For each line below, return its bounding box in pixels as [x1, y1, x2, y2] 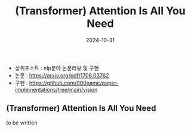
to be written [6, 119, 38, 126]
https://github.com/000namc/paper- [29, 79, 119, 86]
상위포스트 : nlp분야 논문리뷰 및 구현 [14, 64, 100, 71]
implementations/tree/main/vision [14, 86, 98, 93]
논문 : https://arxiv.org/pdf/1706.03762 [14, 71, 109, 79]
